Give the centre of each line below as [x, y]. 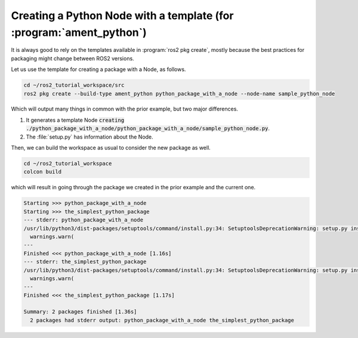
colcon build [43, 172]
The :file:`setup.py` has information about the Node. [89, 137]
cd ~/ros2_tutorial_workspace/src [74, 85]
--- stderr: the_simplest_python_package [85, 262]
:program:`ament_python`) [79, 32]
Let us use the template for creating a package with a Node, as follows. [98, 69]
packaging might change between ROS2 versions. [72, 58]
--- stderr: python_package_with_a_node [83, 220]
